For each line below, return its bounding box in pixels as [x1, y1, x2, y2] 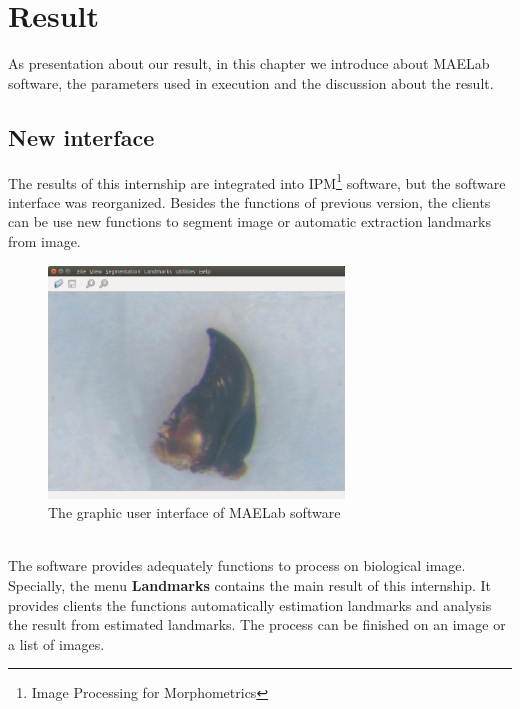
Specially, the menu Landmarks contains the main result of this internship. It [8, 574, 492, 595]
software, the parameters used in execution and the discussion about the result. [8, 72, 494, 93]
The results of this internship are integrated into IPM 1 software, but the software [8, 169, 506, 193]
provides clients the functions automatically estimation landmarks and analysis [8, 594, 492, 615]
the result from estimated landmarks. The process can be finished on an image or [8, 614, 506, 635]
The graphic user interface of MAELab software [48, 502, 341, 523]
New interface [8, 121, 155, 152]
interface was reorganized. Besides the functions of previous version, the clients [8, 191, 491, 212]
